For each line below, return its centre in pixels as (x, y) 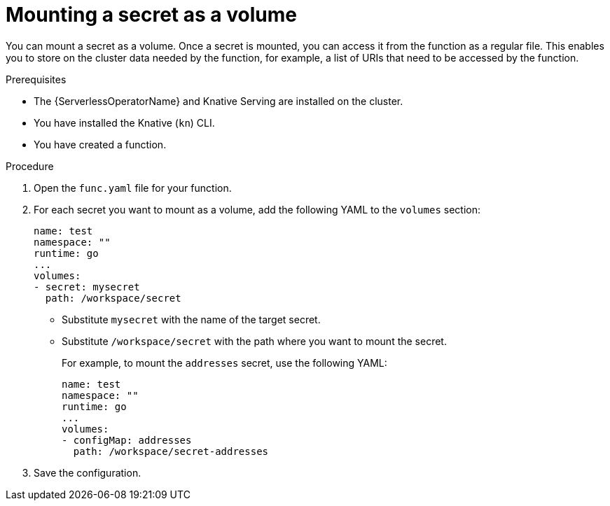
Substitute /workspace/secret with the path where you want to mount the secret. (254, 341)
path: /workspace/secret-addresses (171, 451)
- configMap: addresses (127, 440)
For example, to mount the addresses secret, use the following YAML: (224, 363)
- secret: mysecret (87, 287)
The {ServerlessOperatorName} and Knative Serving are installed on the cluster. (219, 101)
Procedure (30, 166)
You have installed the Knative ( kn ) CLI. (124, 122)
